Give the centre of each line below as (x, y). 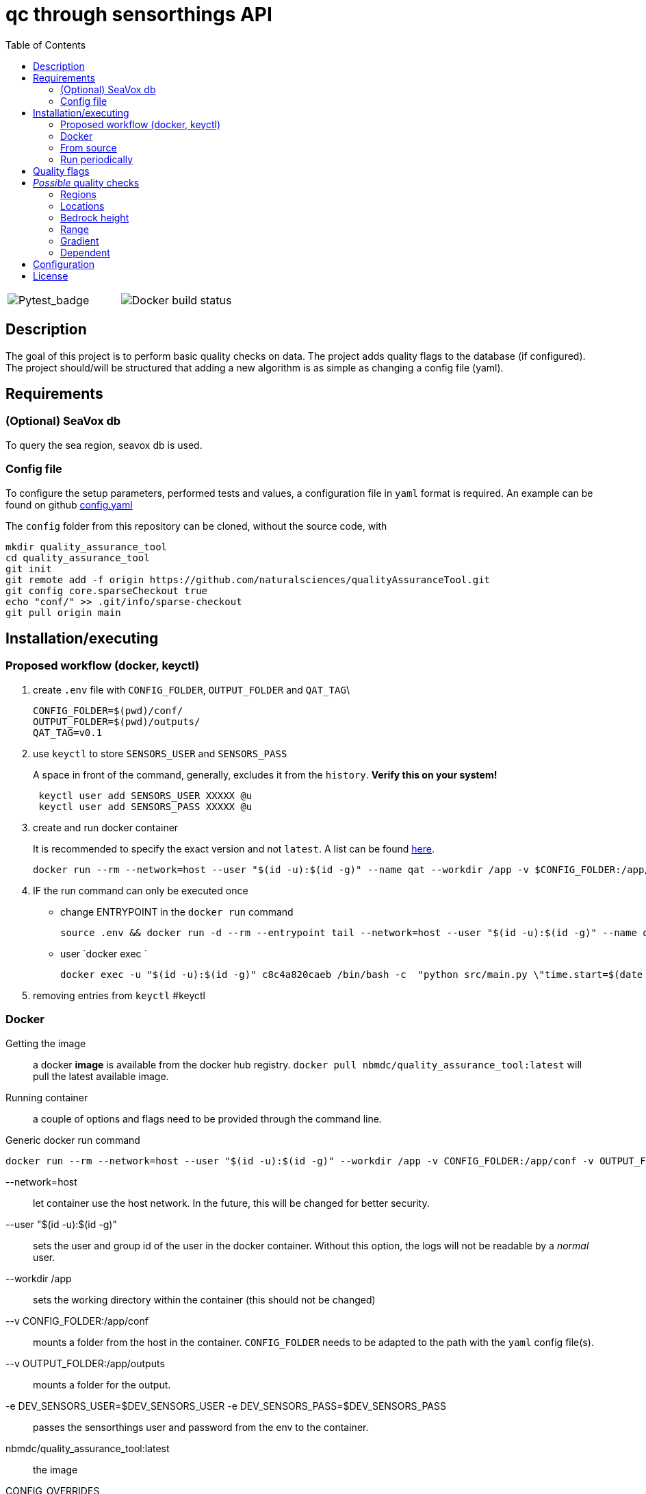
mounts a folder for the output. (102, 1384)
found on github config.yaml (69, 504)
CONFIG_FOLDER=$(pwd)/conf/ (108, 710)
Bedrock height (95, 217)
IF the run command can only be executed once (141, 890)
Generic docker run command (73, 1140)
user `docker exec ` (104, 953)
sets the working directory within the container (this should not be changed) (204, 1299)
